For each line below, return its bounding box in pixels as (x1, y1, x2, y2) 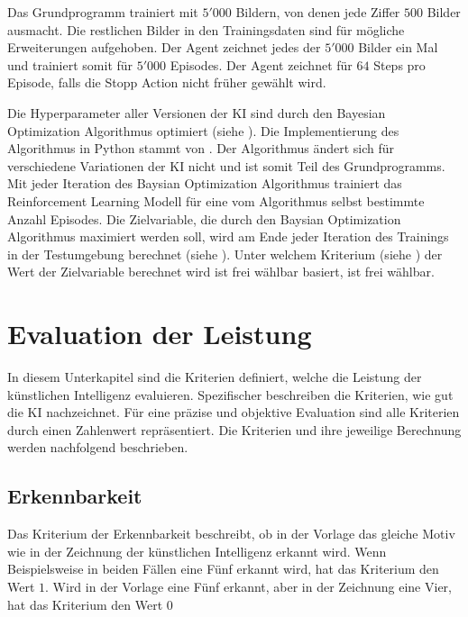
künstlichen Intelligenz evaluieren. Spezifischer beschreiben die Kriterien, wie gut (7, 385, 454, 404)
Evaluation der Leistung (7, 315, 312, 352)
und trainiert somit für (7, 55, 133, 74)
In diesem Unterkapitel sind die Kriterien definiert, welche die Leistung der (7, 367, 422, 386)
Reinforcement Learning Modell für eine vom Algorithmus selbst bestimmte (7, 191, 425, 210)
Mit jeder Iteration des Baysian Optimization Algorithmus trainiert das (7, 174, 402, 193)
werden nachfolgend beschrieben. (7, 438, 188, 457)
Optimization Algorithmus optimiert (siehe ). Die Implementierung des (7, 121, 399, 140)
